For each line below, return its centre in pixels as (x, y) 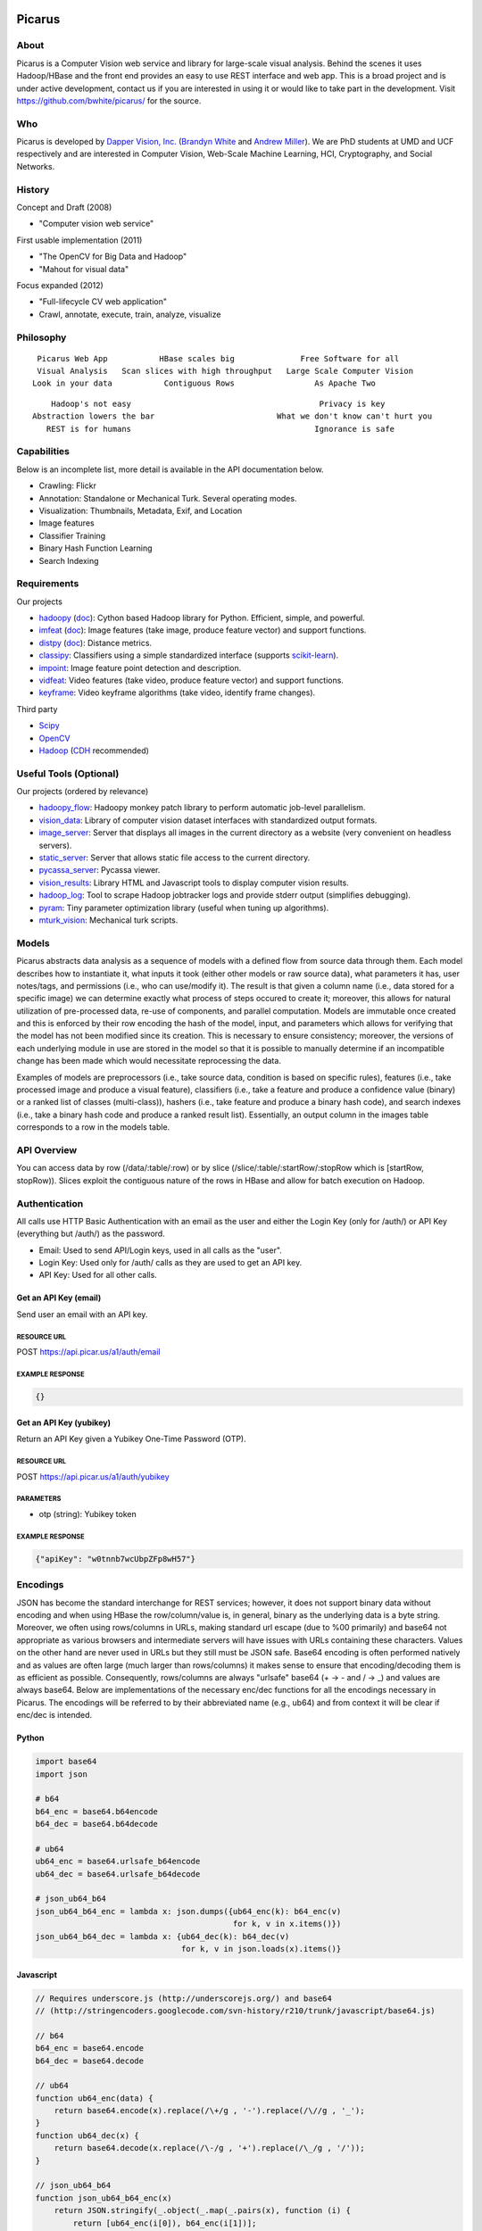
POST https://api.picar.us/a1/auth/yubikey (93, 1476)
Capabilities (43, 452)
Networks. (36, 166)
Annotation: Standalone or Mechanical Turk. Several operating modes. (168, 498)
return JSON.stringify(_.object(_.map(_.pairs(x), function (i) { (203, 2210)
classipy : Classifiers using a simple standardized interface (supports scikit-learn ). (189, 655)
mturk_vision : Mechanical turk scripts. (108, 920)
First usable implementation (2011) (79, 240)
